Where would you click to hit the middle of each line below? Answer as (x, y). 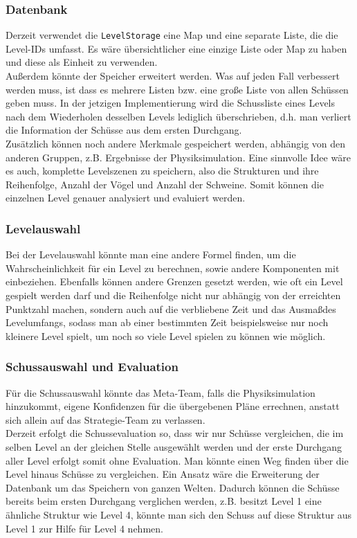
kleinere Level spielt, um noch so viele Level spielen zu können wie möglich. (166, 335)
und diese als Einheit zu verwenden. (82, 62)
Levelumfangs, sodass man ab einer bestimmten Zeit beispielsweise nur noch (167, 322)
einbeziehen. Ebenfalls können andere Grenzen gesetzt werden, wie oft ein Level (174, 281)
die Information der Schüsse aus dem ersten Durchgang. (124, 130)
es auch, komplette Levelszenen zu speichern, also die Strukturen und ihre (162, 171)
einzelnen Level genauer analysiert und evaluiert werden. (126, 198)
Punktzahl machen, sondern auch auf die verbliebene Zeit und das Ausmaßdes (171, 308)
